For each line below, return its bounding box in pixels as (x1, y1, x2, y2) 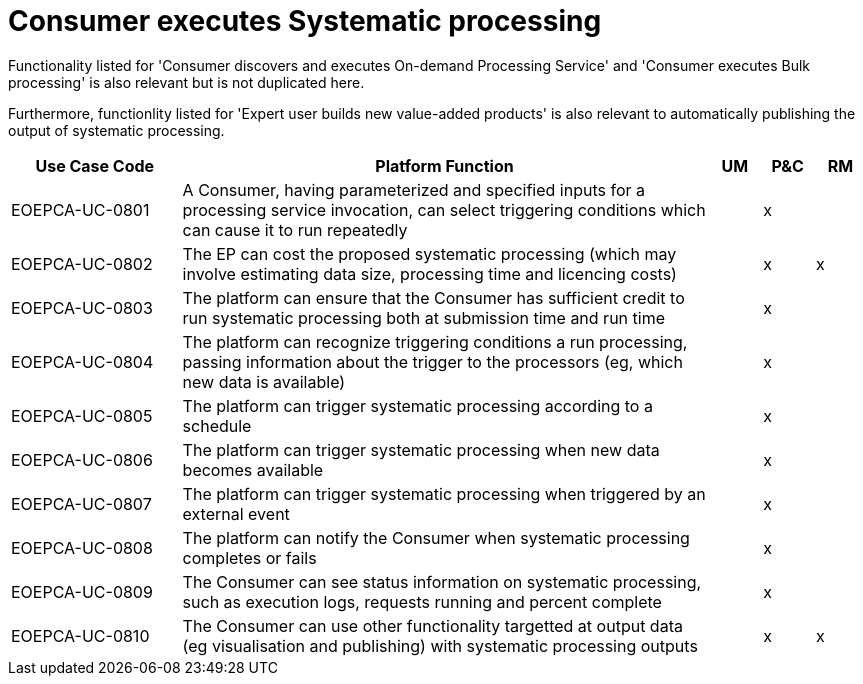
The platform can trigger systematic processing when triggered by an (182, 483, 706, 504)
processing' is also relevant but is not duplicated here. (8, 73, 365, 91)
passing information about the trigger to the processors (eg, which (182, 351, 683, 372)
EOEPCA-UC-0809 (11, 581, 153, 602)
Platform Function (375, 155, 514, 176)
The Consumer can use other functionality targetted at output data (182, 615, 683, 636)
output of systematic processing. (8, 121, 225, 139)
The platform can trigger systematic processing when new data (182, 439, 660, 460)
